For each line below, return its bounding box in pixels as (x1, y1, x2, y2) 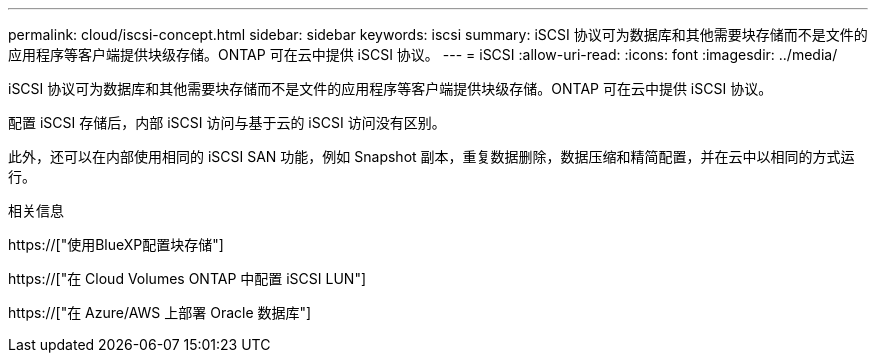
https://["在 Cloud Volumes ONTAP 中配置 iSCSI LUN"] (8, 270, 367, 287)
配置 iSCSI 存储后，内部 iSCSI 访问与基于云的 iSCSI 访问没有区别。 (8, 114, 446, 131)
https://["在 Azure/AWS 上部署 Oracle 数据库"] (8, 304, 312, 321)
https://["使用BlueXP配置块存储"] (8, 236, 224, 253)
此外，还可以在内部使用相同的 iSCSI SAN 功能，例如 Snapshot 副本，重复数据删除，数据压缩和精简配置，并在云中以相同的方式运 (8, 148, 855, 165)
